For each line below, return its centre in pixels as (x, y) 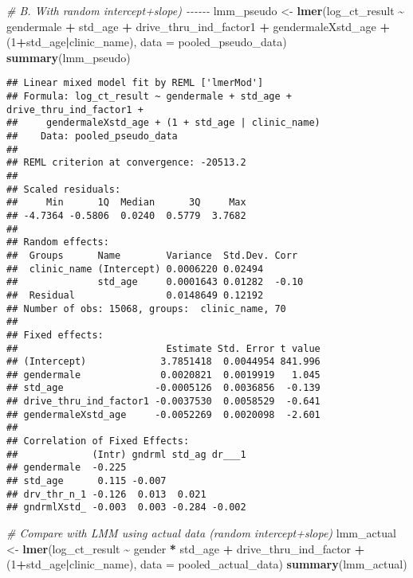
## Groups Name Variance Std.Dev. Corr (152, 255)
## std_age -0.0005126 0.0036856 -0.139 (163, 388)
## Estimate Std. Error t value (163, 348)
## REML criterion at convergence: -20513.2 (126, 163)
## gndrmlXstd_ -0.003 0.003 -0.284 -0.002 (126, 508)
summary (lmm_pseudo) (69, 57)
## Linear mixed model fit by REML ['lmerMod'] (135, 83)
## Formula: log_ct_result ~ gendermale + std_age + (149, 97)
